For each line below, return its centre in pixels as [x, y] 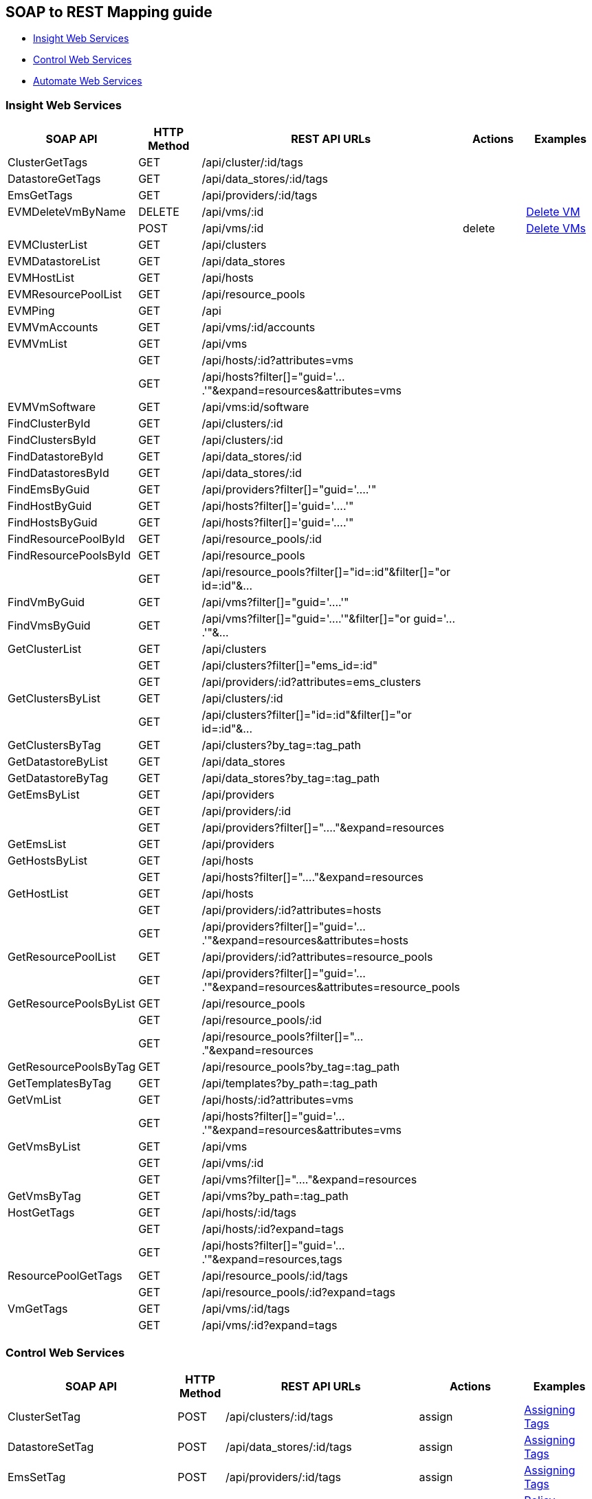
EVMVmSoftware [52, 407]
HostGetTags [41, 1213]
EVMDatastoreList [54, 262]
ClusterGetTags [48, 163]
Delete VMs [556, 229]
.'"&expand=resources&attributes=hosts [305, 941]
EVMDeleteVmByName [67, 212]
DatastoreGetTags [54, 179]
